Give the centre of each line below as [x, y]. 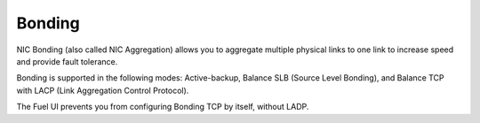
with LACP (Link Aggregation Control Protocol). [103, 90]
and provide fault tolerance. [67, 61]
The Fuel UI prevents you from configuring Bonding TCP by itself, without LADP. [163, 107]
